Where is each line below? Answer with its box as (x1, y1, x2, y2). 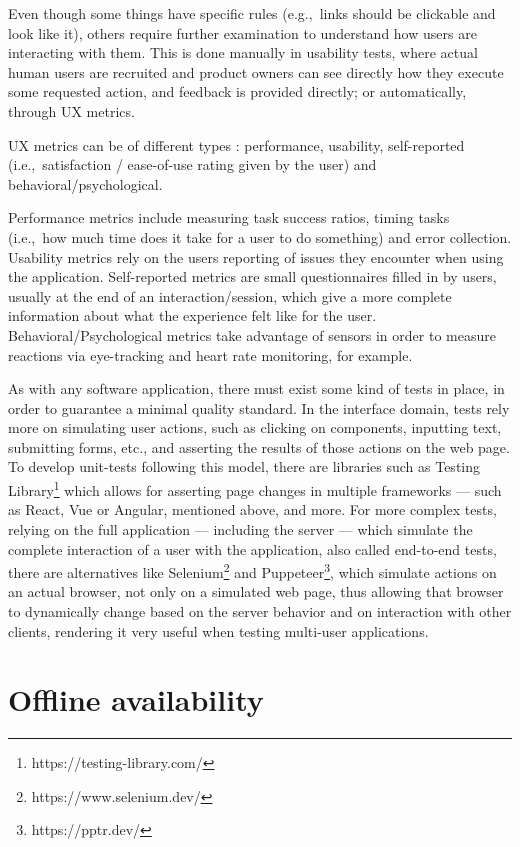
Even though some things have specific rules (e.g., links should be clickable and (8, 3, 496, 23)
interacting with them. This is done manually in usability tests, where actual (8, 42, 478, 63)
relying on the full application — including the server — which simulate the (8, 518, 473, 539)
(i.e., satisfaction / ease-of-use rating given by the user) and (8, 154, 377, 175)
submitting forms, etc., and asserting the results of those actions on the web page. (8, 436, 510, 457)
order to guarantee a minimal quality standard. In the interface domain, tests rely (8, 397, 510, 418)
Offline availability (8, 679, 264, 720)
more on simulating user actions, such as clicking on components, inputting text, (8, 417, 502, 438)
